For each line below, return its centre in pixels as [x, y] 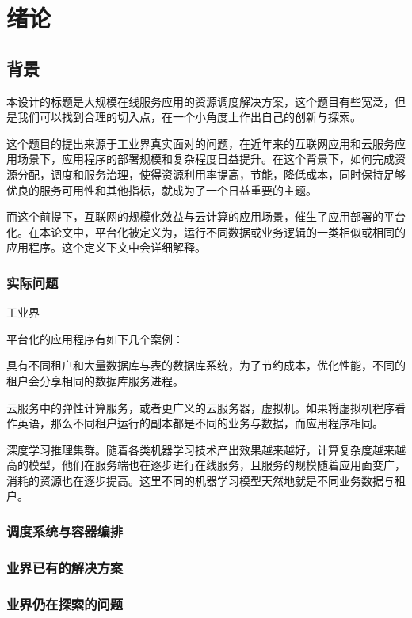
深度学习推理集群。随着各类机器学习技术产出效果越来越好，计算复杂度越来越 [206, 449]
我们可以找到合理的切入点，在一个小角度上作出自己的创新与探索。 [189, 117]
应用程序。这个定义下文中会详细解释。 [106, 247]
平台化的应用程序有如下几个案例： [95, 338]
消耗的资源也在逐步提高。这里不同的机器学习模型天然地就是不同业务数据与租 [206, 480]
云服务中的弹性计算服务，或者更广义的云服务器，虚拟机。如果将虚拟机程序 [200, 407]
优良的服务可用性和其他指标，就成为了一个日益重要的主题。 [162, 190]
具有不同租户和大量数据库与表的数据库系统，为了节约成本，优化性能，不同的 [206, 365]
